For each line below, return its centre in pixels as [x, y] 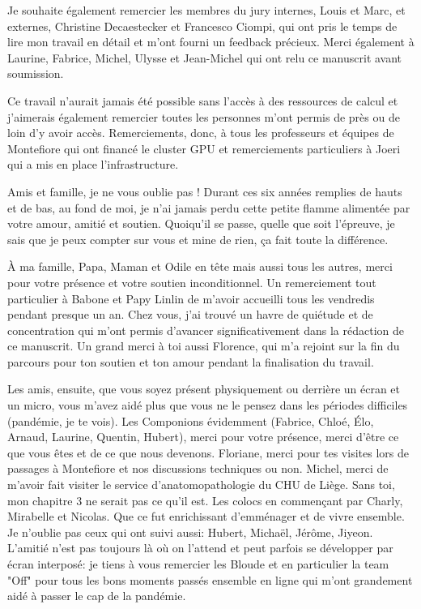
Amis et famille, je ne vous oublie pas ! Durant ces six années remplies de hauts [205, 191]
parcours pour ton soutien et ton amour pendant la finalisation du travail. [191, 361]
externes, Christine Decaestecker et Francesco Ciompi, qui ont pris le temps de [202, 26]
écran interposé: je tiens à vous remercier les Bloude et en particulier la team [198, 564]
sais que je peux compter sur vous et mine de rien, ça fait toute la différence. [198, 239]
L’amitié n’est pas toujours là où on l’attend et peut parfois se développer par [200, 548]
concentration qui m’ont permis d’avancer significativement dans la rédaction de [206, 330]
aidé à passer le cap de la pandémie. [97, 596]
